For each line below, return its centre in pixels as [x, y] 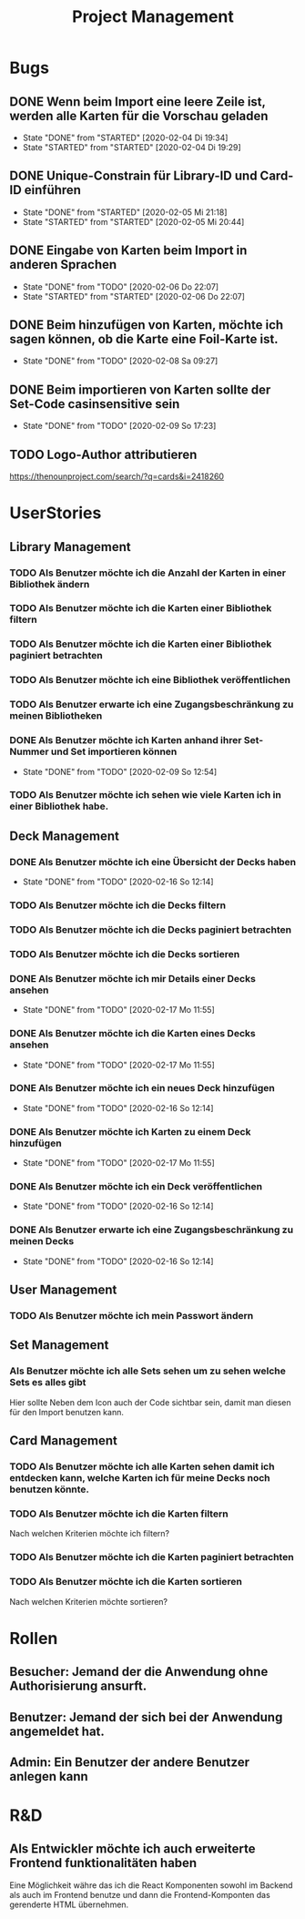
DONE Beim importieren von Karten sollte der [140, 389]
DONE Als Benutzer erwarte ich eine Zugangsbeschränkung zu [152, 1230]
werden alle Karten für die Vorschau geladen [139, 116]
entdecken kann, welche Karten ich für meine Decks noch [140, 1478]
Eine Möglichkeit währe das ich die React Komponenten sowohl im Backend [151, 1885]
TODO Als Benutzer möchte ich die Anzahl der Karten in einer [148, 573]
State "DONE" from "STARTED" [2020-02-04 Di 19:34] [125, 138]
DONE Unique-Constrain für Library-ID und [133, 176]
